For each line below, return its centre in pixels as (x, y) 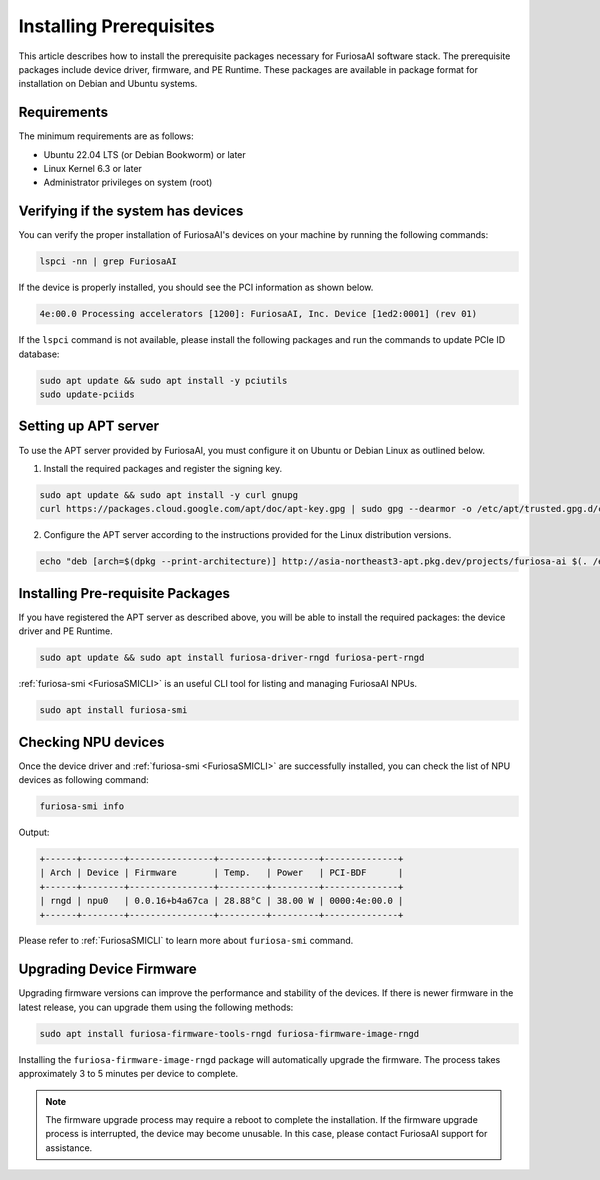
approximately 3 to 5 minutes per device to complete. (128, 1074)
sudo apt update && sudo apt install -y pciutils (163, 380)
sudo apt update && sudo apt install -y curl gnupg (169, 494)
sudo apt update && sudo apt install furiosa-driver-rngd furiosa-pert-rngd (232, 658)
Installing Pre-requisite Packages (124, 593)
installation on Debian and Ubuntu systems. (108, 84)
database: (39, 354)
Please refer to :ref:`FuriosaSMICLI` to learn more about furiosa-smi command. (186, 941)
